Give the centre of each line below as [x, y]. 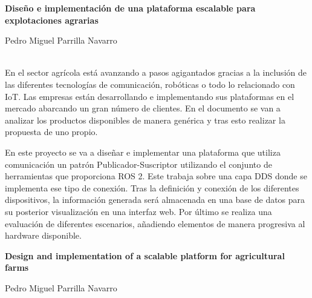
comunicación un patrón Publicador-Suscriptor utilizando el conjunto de [138, 164]
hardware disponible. [43, 235]
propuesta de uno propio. [51, 132]
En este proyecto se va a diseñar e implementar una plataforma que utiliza [143, 152]
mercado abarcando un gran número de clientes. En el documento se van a [143, 108]
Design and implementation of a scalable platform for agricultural [145, 255]
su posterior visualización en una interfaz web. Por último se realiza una [138, 211]
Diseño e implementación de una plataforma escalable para [130, 8]
